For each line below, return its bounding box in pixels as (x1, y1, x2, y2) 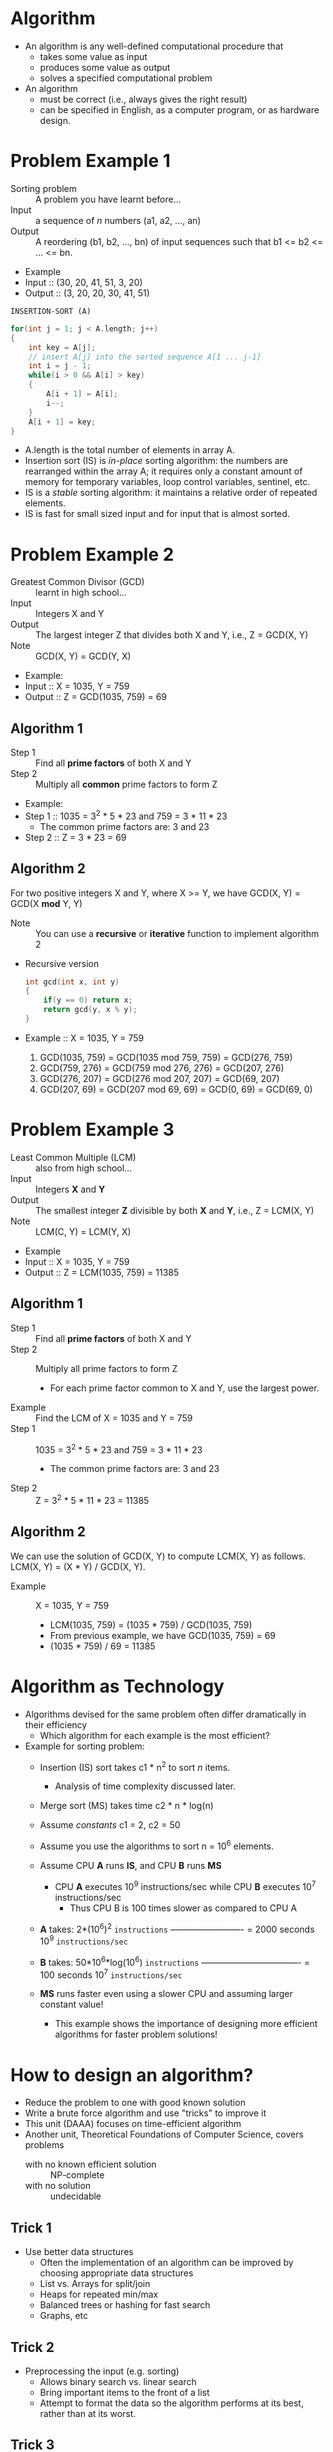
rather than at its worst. (39, 2407, 137, 2419)
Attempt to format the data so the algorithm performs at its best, (39, 2397, 304, 2409)
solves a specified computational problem (39, 72, 213, 84)
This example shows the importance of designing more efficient (54, 2018, 318, 2030)
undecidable (49, 2190, 102, 2202)
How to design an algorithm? (10, 2063, 254, 2086)
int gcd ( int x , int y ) (24, 977, 120, 987)
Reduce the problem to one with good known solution (24, 2097, 246, 2109)
